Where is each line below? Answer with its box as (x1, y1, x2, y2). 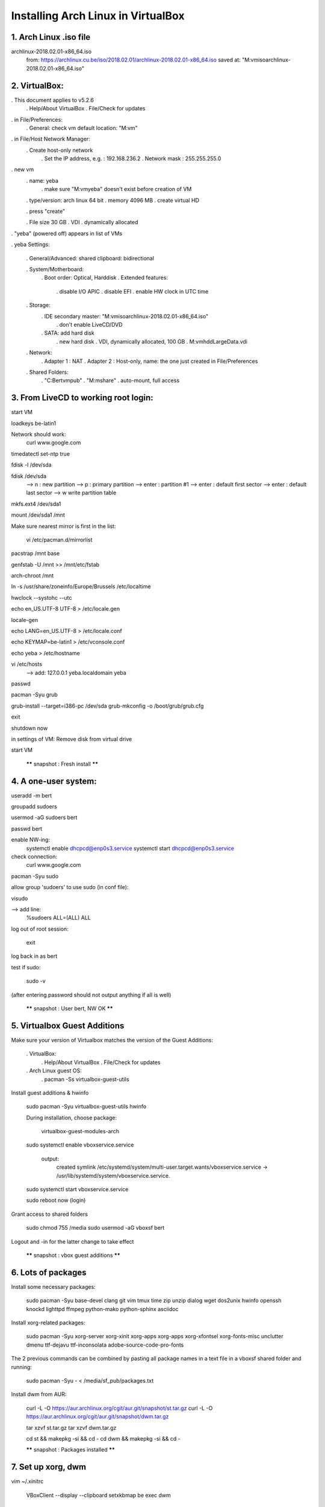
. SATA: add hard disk (41, 329, 94, 337)
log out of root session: (11, 925, 69, 933)
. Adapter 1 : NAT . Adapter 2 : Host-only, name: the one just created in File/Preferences (41, 357, 258, 365)
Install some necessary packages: (11, 1283, 96, 1290)
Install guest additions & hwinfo (11, 1089, 89, 1096)
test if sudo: (11, 963, 41, 971)
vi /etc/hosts (11, 661, 42, 668)
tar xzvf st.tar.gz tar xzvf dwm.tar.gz (26, 1424, 117, 1431)
